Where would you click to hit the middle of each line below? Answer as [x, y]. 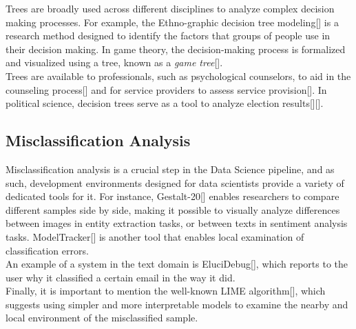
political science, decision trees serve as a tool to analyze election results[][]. [165, 103]
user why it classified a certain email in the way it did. [121, 277]
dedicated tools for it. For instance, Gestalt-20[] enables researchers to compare [172, 196]
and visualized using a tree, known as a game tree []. [114, 62]
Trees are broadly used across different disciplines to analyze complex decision [170, 8]
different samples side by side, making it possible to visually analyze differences [173, 209]
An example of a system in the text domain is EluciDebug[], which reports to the [177, 264]
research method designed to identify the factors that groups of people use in [168, 36]
